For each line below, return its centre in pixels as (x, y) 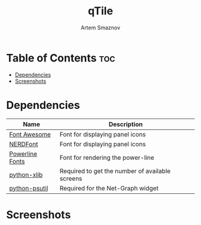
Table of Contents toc (61, 58)
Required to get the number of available (115, 171)
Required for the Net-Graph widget (109, 188)
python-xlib (26, 175)
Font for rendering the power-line (107, 157)
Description (126, 124)
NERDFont (24, 144)
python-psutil (29, 188)
